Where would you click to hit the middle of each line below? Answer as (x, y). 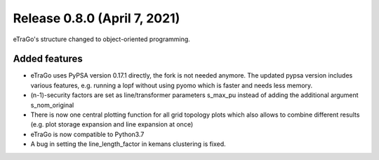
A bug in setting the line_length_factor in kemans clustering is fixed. (128, 144)
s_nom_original (52, 105)
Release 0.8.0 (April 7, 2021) (97, 18)
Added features (48, 59)
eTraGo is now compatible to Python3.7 (87, 134)
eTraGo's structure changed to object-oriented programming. (102, 39)
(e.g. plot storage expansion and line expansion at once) (112, 124)
